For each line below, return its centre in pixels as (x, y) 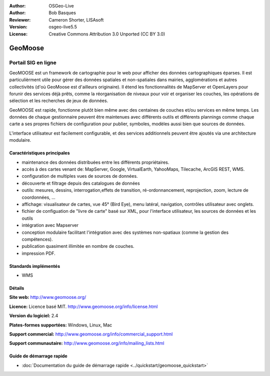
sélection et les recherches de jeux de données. (59, 101)
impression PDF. (39, 253)
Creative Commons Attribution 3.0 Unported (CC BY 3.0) (107, 34)
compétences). (37, 239)
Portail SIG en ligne (33, 63)
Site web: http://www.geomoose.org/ (48, 297)
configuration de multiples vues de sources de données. (80, 176)
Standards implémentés (35, 266)
